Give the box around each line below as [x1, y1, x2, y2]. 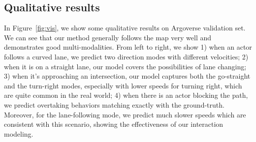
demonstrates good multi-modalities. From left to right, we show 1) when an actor [4, 42, 252, 52]
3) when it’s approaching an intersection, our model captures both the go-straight [4, 71, 251, 81]
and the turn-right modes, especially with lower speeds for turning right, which [4, 80, 242, 90]
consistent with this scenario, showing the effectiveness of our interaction [4, 119, 224, 129]
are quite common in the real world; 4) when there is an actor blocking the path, [4, 90, 248, 100]
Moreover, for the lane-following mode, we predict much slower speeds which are [4, 109, 246, 119]
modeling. [4, 128, 33, 139]
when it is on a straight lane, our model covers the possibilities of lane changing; [4, 61, 247, 71]
